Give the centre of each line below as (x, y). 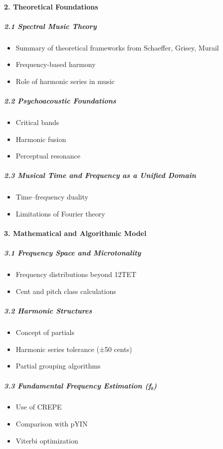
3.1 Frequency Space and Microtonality (73, 253)
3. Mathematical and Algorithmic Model (75, 233)
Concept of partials (45, 332)
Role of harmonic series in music (65, 81)
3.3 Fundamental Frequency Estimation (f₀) (81, 385)
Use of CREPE (39, 407)
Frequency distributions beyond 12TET (76, 274)
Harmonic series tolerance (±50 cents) (74, 349)
